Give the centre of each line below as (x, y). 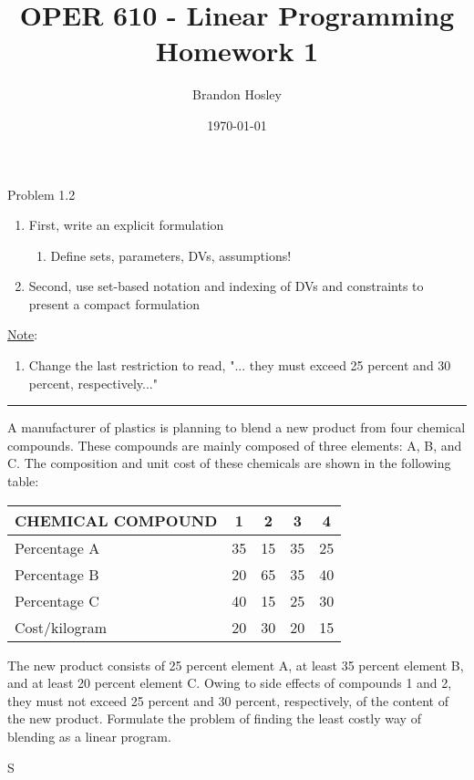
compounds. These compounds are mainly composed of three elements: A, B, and (235, 445)
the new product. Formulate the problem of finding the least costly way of (214, 718)
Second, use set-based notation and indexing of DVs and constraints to (226, 286)
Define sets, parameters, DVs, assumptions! (171, 255)
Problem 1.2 (41, 194)
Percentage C (57, 600)
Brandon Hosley (237, 94)
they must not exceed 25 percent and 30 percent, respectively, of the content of (228, 700)
